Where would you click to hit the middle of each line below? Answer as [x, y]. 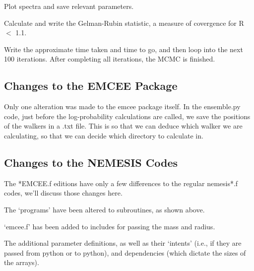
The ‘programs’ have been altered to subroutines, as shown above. [104, 209]
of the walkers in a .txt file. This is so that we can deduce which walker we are [123, 126]
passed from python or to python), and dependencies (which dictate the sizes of [125, 252]
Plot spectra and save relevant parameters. [69, 6]
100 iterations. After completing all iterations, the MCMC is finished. [110, 59]
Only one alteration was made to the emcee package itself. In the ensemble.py [122, 106]
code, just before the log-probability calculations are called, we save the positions [127, 116]
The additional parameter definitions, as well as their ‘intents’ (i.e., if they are [123, 243]
